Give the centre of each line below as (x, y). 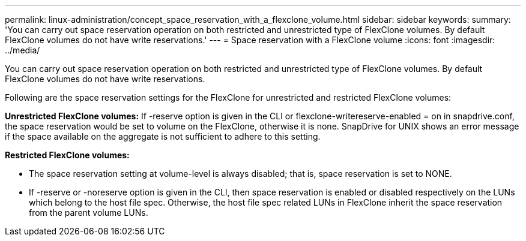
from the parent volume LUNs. (89, 213)
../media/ (23, 50)
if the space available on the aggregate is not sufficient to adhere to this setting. (163, 136)
